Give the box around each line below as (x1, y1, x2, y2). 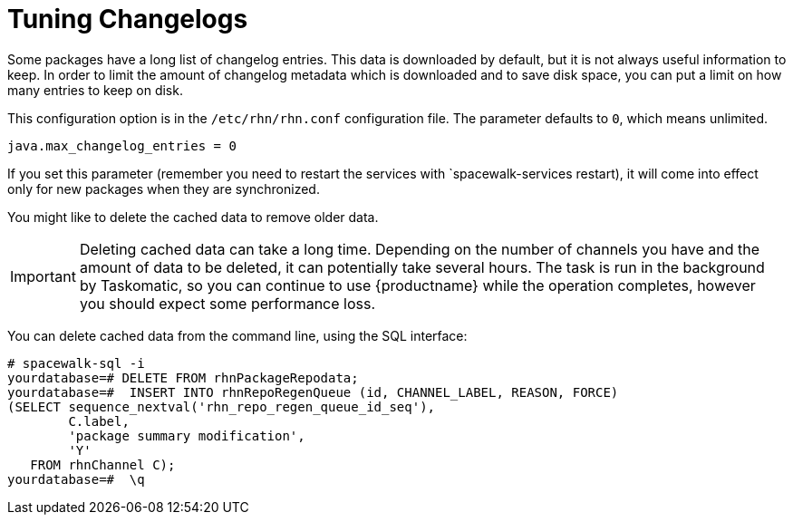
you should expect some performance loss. (79, 294, 376, 313)
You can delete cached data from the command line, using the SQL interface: (7, 327, 468, 343)
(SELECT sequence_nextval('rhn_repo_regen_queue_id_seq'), (7, 399, 436, 414)
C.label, (68, 413, 130, 429)
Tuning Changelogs (7, 4, 248, 34)
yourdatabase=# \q (7, 471, 145, 487)
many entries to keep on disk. (7, 82, 183, 98)
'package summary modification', (68, 428, 305, 443)
